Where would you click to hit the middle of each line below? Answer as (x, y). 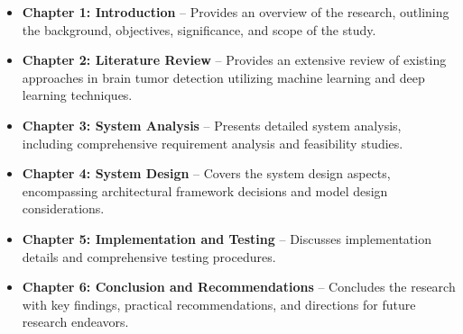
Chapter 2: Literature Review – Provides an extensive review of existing (234, 60)
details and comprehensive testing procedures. (149, 256)
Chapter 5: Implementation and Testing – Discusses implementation (227, 238)
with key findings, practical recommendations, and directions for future (219, 304)
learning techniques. (77, 95)
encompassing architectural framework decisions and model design (205, 190)
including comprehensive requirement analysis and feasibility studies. (213, 143)
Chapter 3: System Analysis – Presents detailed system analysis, (212, 125)
